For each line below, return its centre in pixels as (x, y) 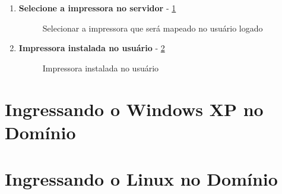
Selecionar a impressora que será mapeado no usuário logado (153, 28)
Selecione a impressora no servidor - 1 (97, 8)
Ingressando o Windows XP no (134, 109)
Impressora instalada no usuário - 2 (92, 48)
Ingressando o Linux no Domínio (141, 179)
